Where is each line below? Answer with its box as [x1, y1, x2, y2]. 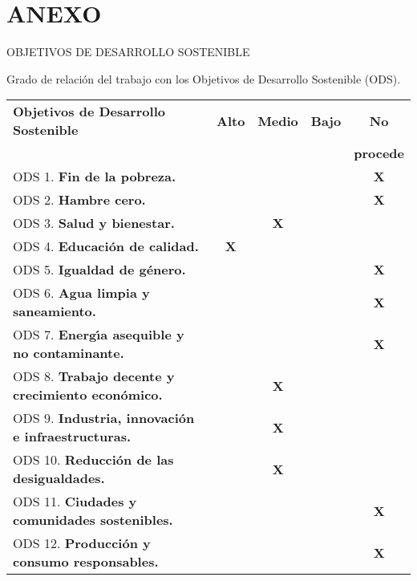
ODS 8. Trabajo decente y [13, 367, 175, 386]
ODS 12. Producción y [13, 534, 151, 553]
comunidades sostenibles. [13, 510, 173, 530]
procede [354, 144, 404, 163]
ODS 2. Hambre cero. [13, 190, 146, 209]
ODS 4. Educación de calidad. [13, 237, 199, 256]
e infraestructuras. [13, 427, 132, 446]
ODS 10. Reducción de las [13, 450, 174, 469]
